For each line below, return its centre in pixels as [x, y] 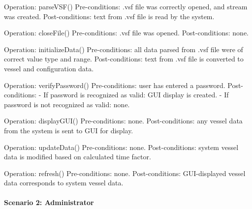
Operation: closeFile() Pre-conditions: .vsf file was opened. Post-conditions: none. [126, 33]
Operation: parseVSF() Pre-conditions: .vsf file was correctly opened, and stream [126, 6]
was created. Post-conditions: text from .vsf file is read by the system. [109, 16]
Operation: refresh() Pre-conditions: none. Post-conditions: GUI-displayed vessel [125, 173]
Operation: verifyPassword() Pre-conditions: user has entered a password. [115, 85]
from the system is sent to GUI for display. [69, 130]
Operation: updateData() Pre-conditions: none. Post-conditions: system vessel [121, 147]
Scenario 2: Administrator [49, 202]
